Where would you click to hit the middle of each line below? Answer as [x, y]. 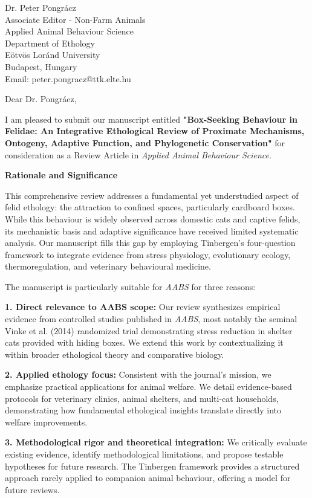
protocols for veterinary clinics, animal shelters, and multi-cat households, [142, 398]
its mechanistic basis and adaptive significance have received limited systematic [152, 231]
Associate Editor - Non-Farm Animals [75, 19]
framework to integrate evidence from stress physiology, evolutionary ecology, [148, 254]
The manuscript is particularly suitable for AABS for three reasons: [130, 286]
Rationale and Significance [61, 175]
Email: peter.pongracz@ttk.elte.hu [68, 78]
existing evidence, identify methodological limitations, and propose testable [144, 454]
